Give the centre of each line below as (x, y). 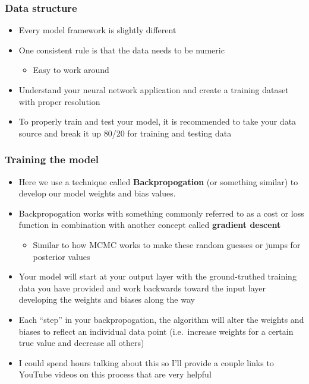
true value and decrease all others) (81, 343)
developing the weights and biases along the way (107, 299)
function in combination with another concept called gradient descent (150, 225)
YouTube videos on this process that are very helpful (115, 374)
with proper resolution (59, 101)
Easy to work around (71, 70)
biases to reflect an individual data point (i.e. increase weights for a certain (156, 331)
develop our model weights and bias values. (97, 193)
